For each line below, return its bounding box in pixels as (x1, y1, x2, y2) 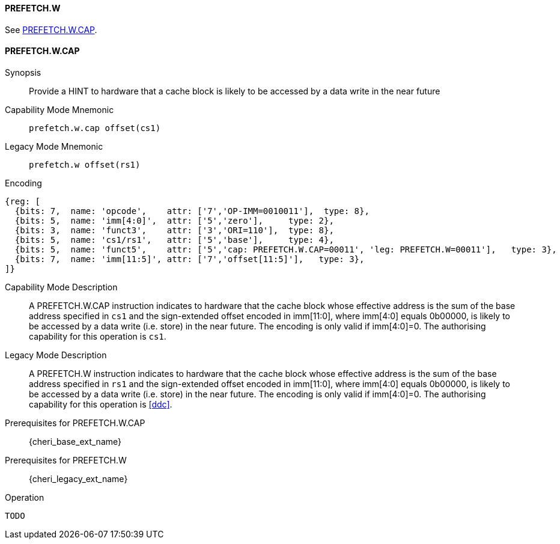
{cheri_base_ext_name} (29, 436, 121, 447)
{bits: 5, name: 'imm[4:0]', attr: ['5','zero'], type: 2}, (14, 215, 334, 225)
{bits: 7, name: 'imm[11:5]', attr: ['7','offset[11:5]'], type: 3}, (14, 254, 365, 264)
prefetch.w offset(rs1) (29, 159, 141, 170)
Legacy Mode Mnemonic (5, 141, 103, 151)
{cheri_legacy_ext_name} (29, 473, 128, 484)
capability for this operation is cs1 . (29, 331, 166, 341)
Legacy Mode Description (5, 349, 107, 360)
